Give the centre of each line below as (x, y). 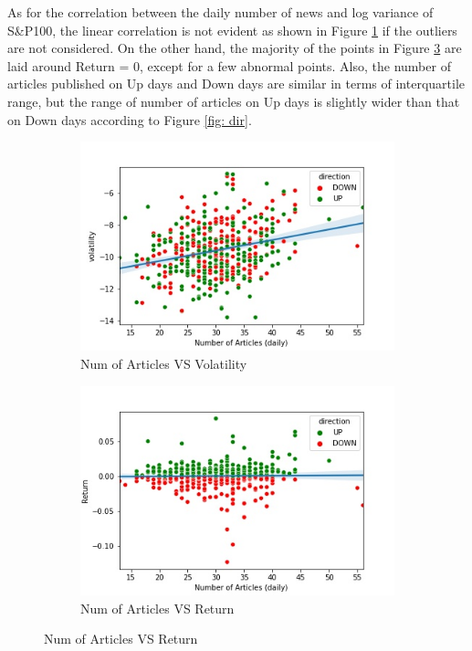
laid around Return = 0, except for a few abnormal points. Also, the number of (229, 65)
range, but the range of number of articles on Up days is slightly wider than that (234, 101)
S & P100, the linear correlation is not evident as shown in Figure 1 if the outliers (232, 30)
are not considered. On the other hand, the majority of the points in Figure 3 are (235, 48)
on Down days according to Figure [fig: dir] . (130, 119)
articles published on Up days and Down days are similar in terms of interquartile (236, 84)
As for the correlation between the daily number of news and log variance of (220, 12)
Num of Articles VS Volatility (164, 364)
